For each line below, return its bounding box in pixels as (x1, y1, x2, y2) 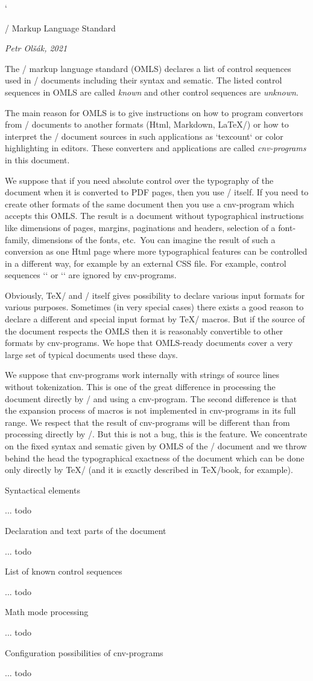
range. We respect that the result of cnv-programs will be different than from (5, 415, 290, 428)
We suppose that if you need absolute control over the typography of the (5, 174, 274, 186)
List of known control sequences (5, 565, 122, 578)
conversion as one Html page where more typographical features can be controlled (5, 245, 308, 258)
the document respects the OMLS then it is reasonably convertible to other (5, 324, 283, 337)
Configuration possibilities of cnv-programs (5, 646, 163, 659)
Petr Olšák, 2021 (5, 42, 68, 54)
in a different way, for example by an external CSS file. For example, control (5, 256, 286, 269)
